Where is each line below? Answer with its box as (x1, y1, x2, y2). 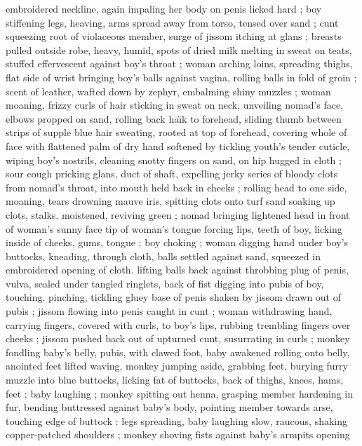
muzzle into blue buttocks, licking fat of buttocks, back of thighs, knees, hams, (6, 372, 344, 387)
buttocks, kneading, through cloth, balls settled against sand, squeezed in (6, 248, 321, 263)
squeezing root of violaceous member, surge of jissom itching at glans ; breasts (6, 29, 342, 43)
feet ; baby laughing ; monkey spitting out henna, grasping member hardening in (6, 386, 353, 400)
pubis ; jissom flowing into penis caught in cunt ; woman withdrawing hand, (6, 304, 333, 318)
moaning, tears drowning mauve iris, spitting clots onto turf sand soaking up (6, 194, 335, 208)
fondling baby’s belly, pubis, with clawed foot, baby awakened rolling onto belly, (6, 344, 350, 359)
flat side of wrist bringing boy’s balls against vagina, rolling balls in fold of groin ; (6, 69, 357, 84)
